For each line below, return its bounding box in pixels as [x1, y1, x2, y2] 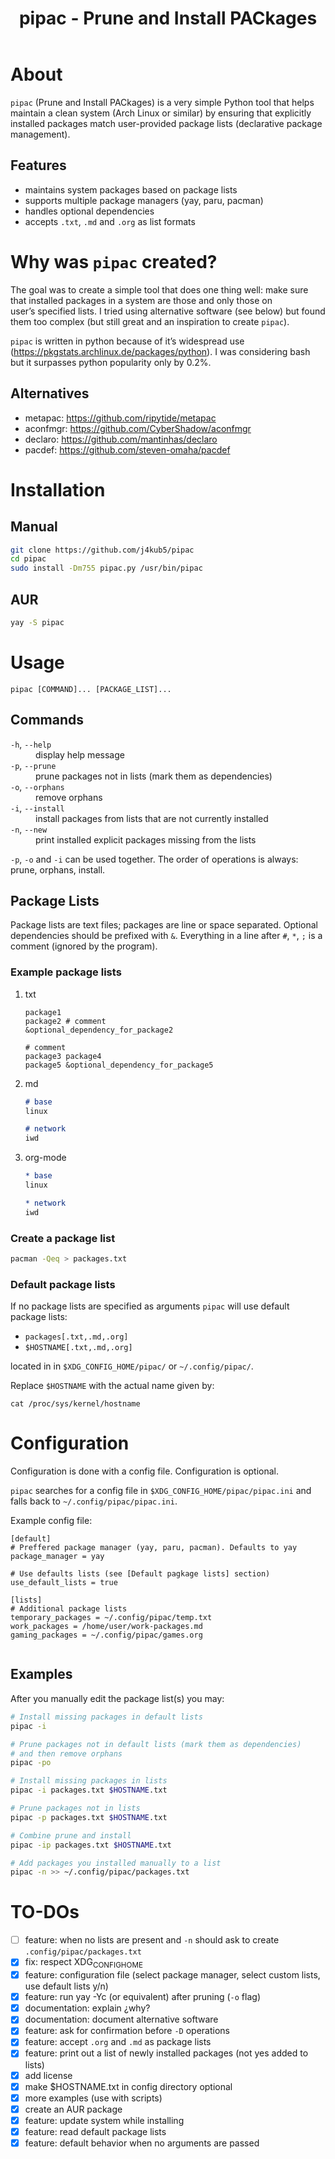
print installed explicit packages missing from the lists [35, 833, 257, 846]
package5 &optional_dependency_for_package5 [24, 1060, 214, 1070]
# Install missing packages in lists [10, 1776, 168, 1786]
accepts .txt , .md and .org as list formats [24, 215, 196, 227]
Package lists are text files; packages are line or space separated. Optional [10, 919, 318, 931]
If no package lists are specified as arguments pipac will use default [10, 1300, 290, 1312]
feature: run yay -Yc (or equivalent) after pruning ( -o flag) [24, 1991, 261, 2003]
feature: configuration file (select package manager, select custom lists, [24, 1969, 321, 1981]
